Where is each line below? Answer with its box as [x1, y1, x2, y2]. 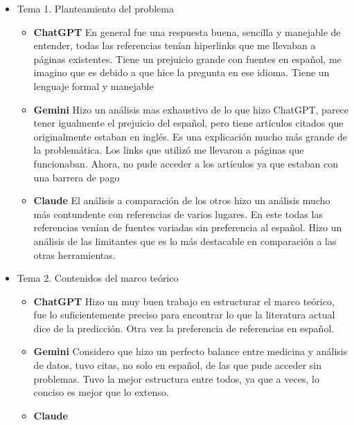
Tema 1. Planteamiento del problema [17, 1, 174, 15]
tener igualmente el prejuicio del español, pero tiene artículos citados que [33, 116, 344, 130]
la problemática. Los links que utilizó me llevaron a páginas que [33, 143, 304, 157]
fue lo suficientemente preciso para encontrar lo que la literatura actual [33, 307, 335, 322]
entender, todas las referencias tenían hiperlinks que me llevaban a [33, 38, 316, 53]
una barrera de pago [33, 170, 120, 184]
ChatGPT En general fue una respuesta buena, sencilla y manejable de [33, 24, 341, 39]
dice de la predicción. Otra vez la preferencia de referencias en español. [33, 320, 335, 335]
